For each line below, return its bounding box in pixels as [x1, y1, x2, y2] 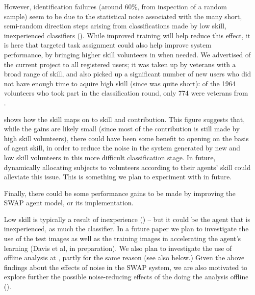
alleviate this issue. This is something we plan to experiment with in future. [4, 172, 232, 182]
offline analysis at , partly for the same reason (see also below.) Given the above [4, 252, 245, 263]
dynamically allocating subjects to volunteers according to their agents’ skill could [4, 162, 251, 172]
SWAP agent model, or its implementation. [4, 197, 134, 208]
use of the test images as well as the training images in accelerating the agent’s [4, 233, 241, 244]
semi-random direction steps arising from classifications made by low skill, [4, 21, 227, 31]
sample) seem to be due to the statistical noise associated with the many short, [4, 11, 242, 21]
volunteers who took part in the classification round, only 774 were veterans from [4, 88, 248, 98]
